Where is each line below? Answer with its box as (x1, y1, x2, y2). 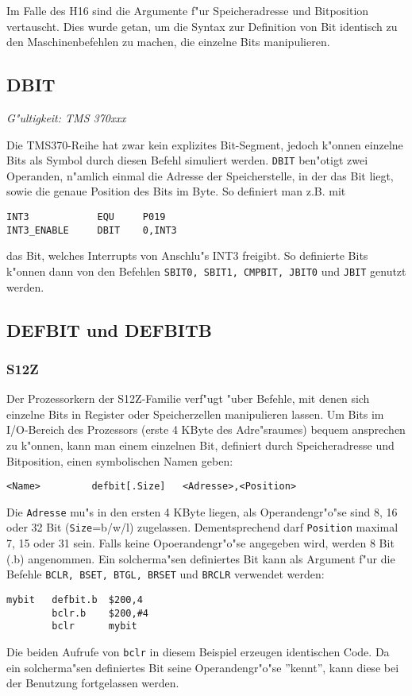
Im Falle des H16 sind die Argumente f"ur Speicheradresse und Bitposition (6, 2, 369, 18)
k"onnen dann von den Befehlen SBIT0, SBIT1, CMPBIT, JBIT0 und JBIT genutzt (6, 262, 406, 279)
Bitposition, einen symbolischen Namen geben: (6, 452, 233, 469)
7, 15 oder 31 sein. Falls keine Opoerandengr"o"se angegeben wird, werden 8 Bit (6, 535, 395, 551)
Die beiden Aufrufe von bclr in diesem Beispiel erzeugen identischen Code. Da (6, 643, 390, 659)
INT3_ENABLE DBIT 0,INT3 (6, 224, 177, 236)
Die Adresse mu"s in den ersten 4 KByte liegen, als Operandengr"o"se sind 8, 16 (6, 503, 398, 520)
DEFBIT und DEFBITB (6, 317, 212, 342)
